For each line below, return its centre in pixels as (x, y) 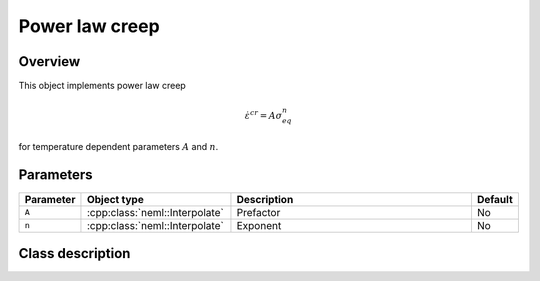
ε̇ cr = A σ (263, 115)
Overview (49, 61)
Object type (115, 199)
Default (495, 199)
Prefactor (258, 212)
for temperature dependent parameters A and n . (118, 146)
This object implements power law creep (102, 86)
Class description (74, 253)
